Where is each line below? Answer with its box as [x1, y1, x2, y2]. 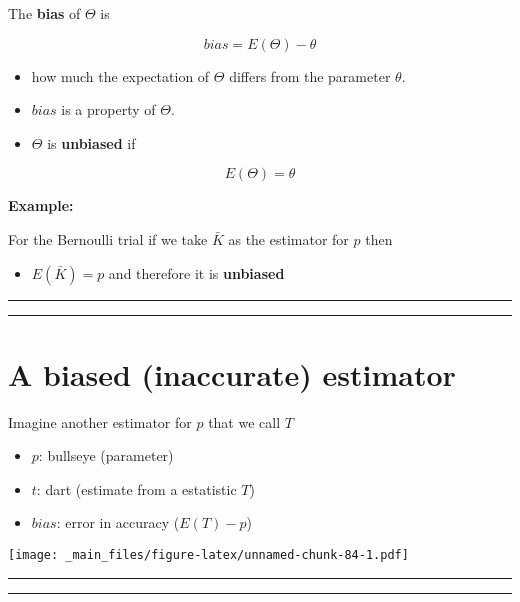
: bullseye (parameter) [38, 445, 174, 466]
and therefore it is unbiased [108, 262, 285, 283]
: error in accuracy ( [56, 512, 180, 533]
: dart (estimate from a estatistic [36, 478, 237, 499]
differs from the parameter [229, 65, 391, 86]
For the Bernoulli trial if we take [8, 228, 208, 249]
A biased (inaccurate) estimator [8, 353, 456, 394]
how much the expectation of [31, 65, 210, 86]
